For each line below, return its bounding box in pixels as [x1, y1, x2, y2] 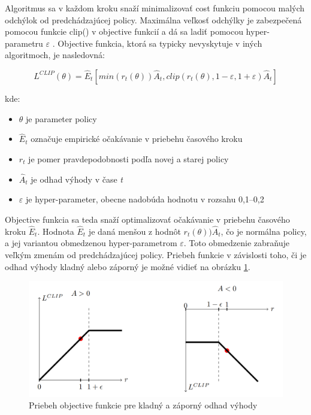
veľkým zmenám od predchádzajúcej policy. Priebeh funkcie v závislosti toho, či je [5, 248, 307, 260]
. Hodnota [37, 225, 74, 237]
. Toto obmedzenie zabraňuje [183, 237, 289, 249]
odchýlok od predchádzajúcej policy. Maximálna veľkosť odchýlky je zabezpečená [5, 13, 302, 26]
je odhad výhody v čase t [31, 172, 123, 185]
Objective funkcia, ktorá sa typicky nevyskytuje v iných [58, 37, 262, 49]
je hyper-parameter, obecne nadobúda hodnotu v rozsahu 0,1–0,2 [25, 193, 264, 205]
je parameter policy [26, 112, 97, 125]
